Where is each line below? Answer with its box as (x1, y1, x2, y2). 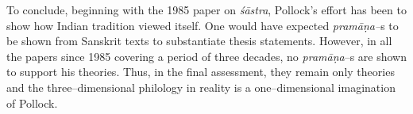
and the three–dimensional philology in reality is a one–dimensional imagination (6, 78, 396, 95)
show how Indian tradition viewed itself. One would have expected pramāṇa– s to (6, 17, 399, 33)
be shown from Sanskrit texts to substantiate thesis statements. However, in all (6, 32, 392, 49)
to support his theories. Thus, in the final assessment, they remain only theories (6, 63, 395, 80)
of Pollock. (6, 94, 58, 111)
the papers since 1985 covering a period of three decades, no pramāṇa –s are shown (6, 47, 407, 64)
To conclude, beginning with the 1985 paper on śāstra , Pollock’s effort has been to (6, 2, 407, 17)
